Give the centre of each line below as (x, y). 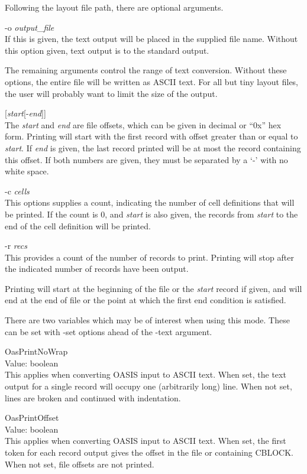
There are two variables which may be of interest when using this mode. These (147, 320)
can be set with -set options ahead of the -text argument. (109, 331)
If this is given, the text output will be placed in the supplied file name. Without (151, 39)
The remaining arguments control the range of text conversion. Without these (146, 70)
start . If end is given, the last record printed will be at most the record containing (153, 147)
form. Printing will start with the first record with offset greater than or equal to (151, 136)
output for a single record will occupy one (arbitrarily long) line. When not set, (148, 386)
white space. (27, 171)
